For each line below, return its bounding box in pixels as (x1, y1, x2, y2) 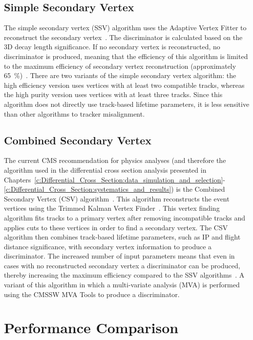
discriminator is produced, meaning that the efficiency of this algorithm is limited (4, 51, 248, 61)
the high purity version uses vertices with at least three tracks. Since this (4, 89, 223, 100)
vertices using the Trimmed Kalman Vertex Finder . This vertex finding (4, 203, 220, 213)
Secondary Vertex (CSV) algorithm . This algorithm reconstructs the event (4, 193, 230, 203)
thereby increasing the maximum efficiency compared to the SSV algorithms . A (4, 270, 245, 280)
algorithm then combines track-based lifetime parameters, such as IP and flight (4, 232, 241, 242)
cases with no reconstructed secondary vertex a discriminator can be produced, (4, 260, 240, 270)
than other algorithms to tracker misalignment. (4, 108, 145, 119)
